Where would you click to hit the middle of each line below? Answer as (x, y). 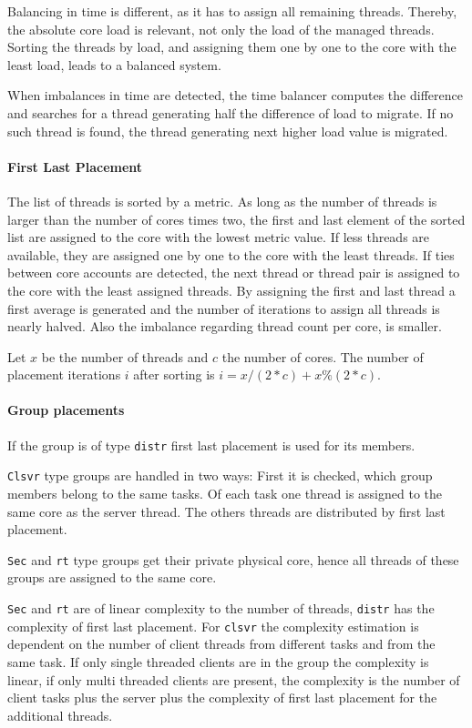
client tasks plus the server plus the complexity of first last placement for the (222, 698)
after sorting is (174, 374)
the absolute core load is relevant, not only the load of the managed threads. (221, 29)
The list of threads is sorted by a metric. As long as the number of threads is (222, 201)
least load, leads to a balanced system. (114, 64)
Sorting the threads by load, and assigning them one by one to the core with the (232, 47)
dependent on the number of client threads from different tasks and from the (221, 644)
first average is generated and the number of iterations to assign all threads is (224, 308)
